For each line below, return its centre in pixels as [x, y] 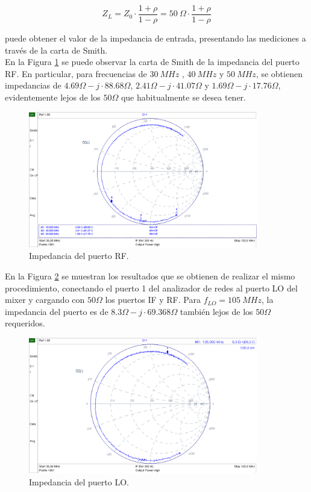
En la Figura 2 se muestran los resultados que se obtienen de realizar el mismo [150, 276]
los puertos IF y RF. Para [153, 300]
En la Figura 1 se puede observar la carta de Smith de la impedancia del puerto [152, 62]
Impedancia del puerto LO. [79, 481]
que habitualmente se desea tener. [183, 97]
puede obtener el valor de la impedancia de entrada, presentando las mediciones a [155, 38]
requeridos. [25, 323]
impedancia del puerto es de [57, 311]
